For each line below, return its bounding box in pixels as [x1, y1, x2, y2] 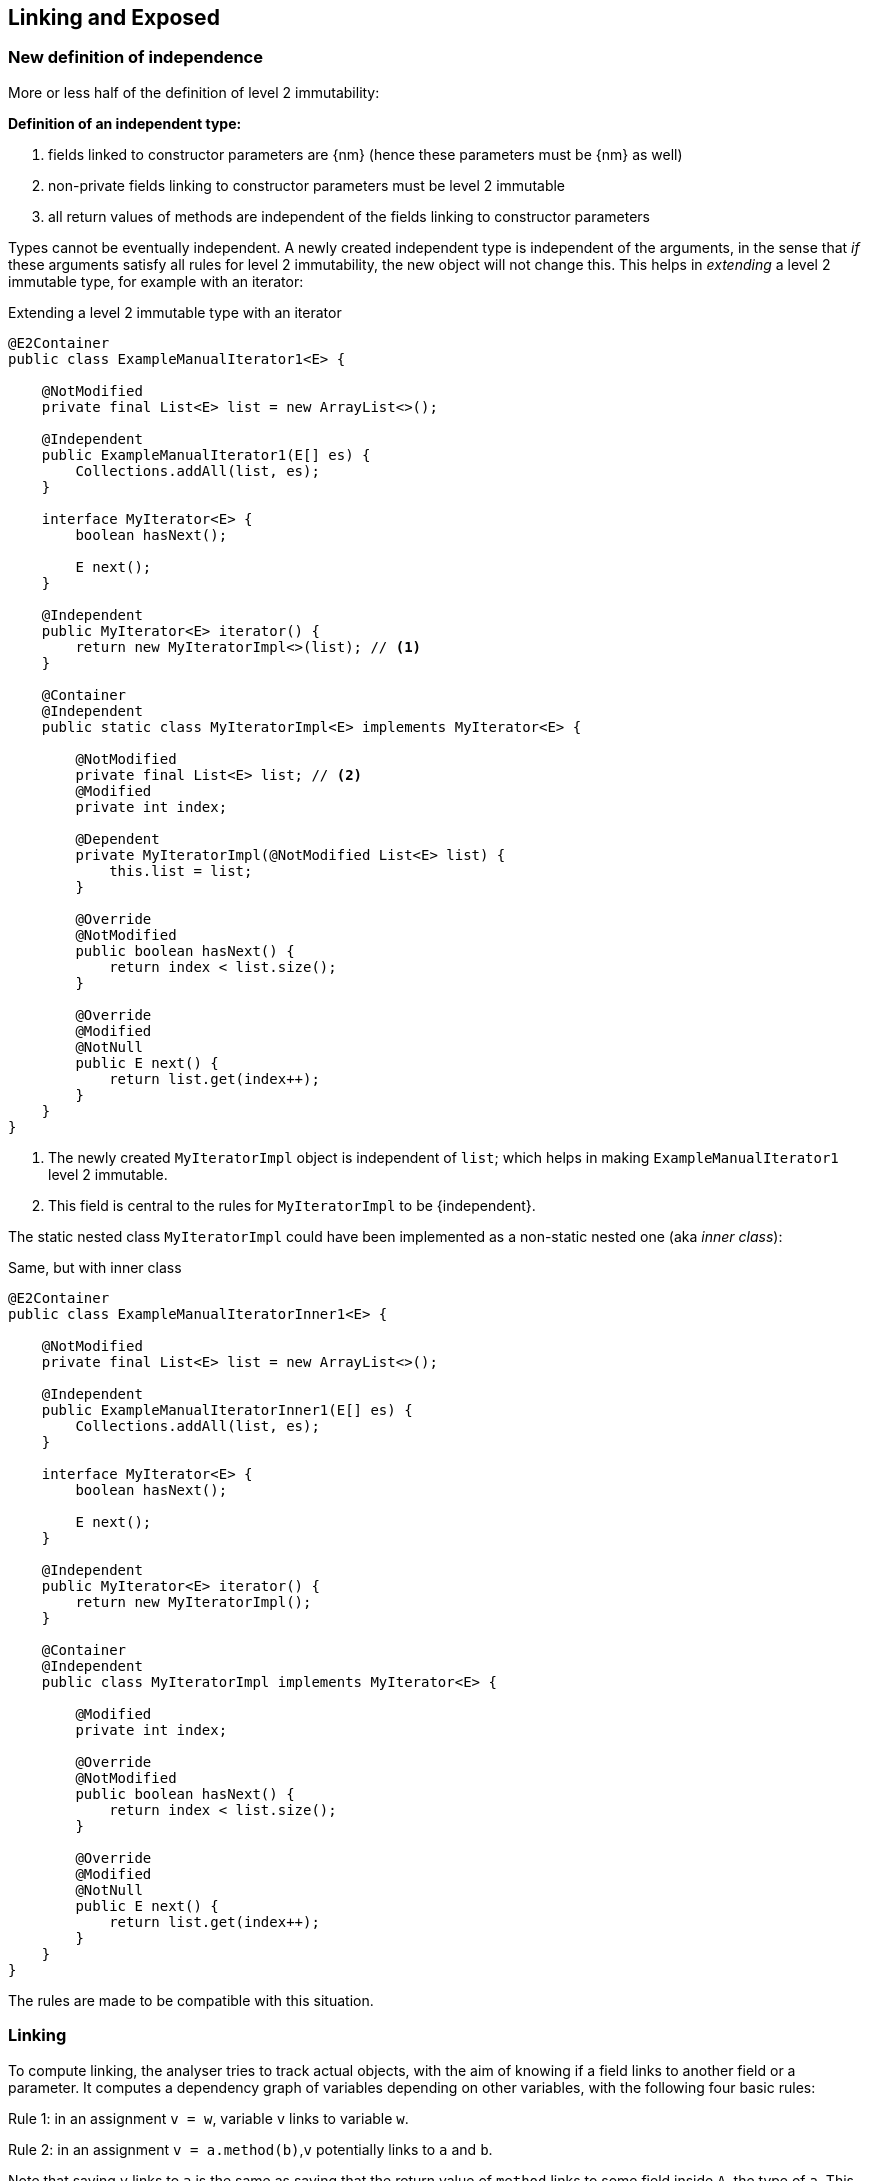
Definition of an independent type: [8, 114, 242, 132]
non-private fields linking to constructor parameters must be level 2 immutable [48, 176, 566, 194]
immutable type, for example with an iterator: [8, 272, 304, 290]
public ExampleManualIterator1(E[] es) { [41, 446, 371, 463]
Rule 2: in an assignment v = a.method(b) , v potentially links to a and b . [8, 2140, 493, 2158]
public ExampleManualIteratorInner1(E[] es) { [41, 1401, 413, 1418]
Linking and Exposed [8, 5, 220, 30]
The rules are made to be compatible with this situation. [8, 1991, 374, 2009]
